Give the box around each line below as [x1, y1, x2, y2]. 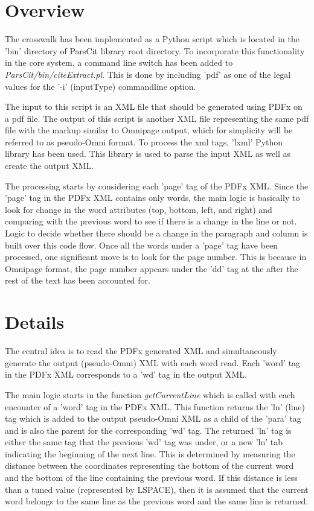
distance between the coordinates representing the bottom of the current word [5, 459, 294, 472]
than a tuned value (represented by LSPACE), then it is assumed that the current [5, 483, 309, 495]
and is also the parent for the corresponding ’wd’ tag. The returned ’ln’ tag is [5, 424, 292, 436]
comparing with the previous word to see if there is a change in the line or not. [5, 215, 297, 227]
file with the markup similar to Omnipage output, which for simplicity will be [5, 124, 293, 136]
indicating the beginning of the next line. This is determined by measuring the [5, 447, 295, 460]
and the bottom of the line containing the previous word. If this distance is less [5, 471, 298, 484]
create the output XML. [5, 159, 94, 172]
